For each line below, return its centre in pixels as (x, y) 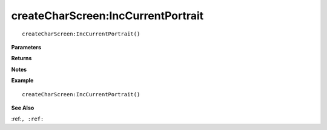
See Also (23, 108)
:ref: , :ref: (28, 119)
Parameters (26, 47)
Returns (21, 58)
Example (22, 81)
